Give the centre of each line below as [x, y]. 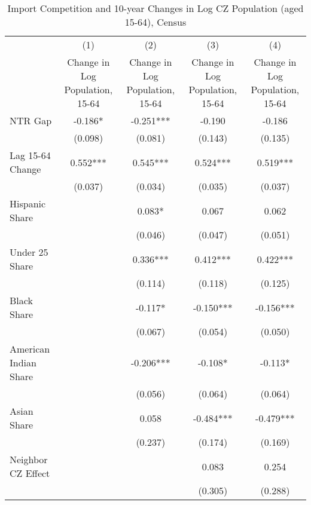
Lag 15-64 [30, 155]
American [30, 349]
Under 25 [29, 252]
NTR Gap [31, 120]
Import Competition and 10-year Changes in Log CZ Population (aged [155, 8]
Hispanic [28, 203]
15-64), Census [155, 22]
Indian [23, 362]
